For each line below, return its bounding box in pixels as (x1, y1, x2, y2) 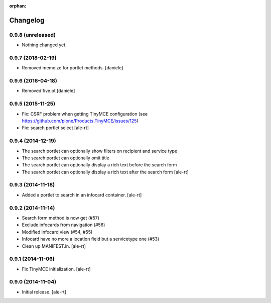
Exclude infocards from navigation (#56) (22, 222, 105, 228)
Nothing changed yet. (22, 42, 67, 48)
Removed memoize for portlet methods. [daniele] (22, 65, 123, 71)
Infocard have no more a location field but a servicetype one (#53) (22, 236, 160, 242)
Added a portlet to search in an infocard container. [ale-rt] (22, 191, 142, 198)
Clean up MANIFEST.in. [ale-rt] (22, 243, 86, 249)
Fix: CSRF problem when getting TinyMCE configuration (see (22, 111, 148, 117)
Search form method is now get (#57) (22, 215, 100, 221)
